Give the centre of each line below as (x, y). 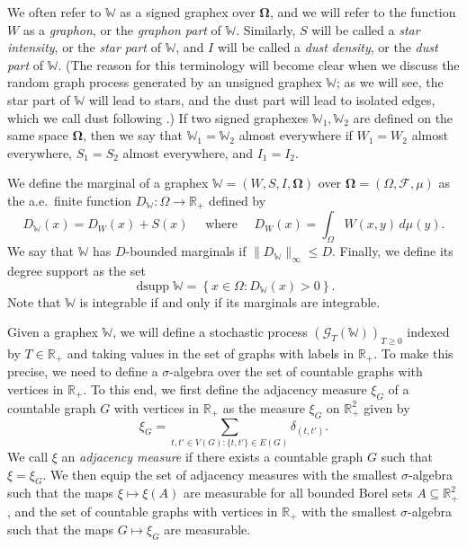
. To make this (413, 353)
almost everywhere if (296, 135)
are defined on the (403, 117)
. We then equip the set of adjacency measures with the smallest (220, 474)
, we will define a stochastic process (210, 332)
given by (387, 407)
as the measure (264, 407)
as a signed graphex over (188, 12)
